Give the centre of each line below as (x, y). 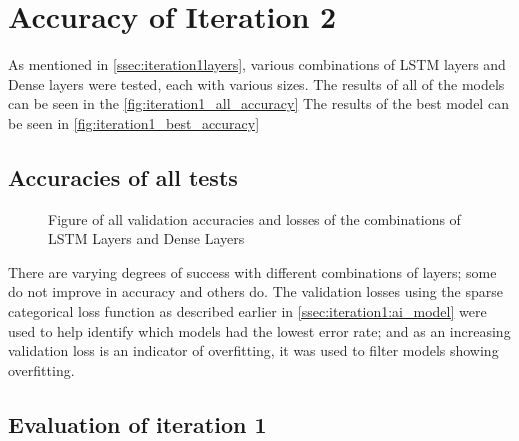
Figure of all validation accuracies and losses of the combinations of (254, 218)
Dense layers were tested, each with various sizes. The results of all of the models (256, 83)
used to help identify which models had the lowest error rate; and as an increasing (259, 330)
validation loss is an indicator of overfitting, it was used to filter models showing (253, 350)
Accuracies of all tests (123, 176)
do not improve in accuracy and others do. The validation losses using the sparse (255, 291)
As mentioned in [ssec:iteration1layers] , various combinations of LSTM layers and (257, 64)
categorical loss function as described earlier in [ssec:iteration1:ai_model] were (247, 311)
